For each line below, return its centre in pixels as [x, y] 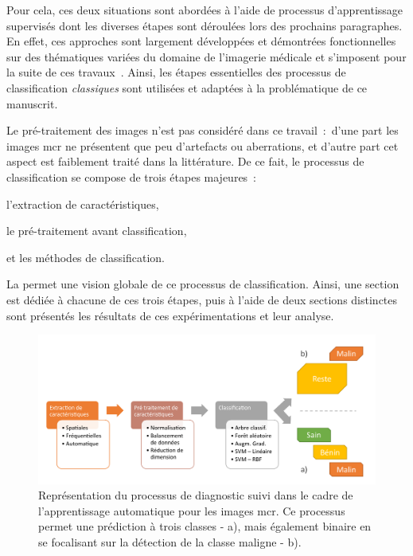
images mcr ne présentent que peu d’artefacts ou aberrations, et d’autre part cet [203, 145]
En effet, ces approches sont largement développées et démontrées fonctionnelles [201, 41]
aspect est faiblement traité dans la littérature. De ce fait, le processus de [185, 161]
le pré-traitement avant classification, [97, 231]
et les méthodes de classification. [86, 257]
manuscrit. [32, 103]
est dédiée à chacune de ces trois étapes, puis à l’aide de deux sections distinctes [202, 299]
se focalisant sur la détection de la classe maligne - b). [170, 542]
